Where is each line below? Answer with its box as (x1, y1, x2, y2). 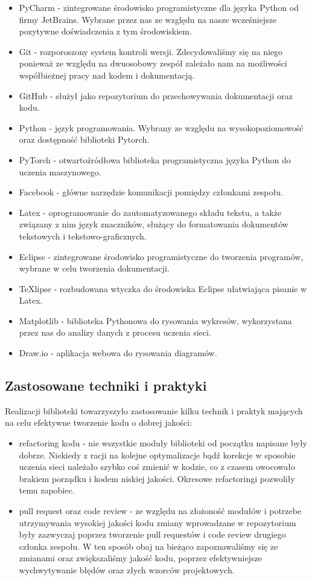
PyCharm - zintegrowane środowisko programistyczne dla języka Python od (19, 1, 299, 13)
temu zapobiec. (19, 484, 75, 497)
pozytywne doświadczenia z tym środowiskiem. (19, 25, 192, 37)
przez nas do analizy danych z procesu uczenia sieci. (19, 326, 211, 339)
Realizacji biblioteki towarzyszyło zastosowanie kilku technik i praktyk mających (5, 404, 303, 417)
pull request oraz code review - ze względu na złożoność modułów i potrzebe (19, 504, 302, 517)
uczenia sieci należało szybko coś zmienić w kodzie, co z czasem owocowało (19, 460, 295, 473)
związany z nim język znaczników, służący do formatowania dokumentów (19, 218, 288, 230)
